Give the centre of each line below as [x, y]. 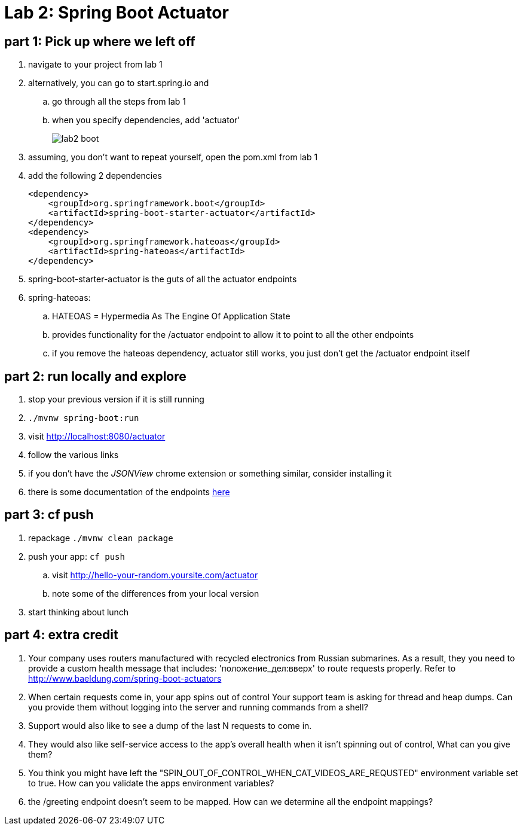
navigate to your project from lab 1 [95, 65]
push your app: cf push [77, 556]
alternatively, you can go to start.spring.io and [119, 83]
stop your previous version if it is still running [116, 399]
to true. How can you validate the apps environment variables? [151, 783]
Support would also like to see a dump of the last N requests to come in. [170, 725]
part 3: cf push [49, 515]
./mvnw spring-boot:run [84, 418]
